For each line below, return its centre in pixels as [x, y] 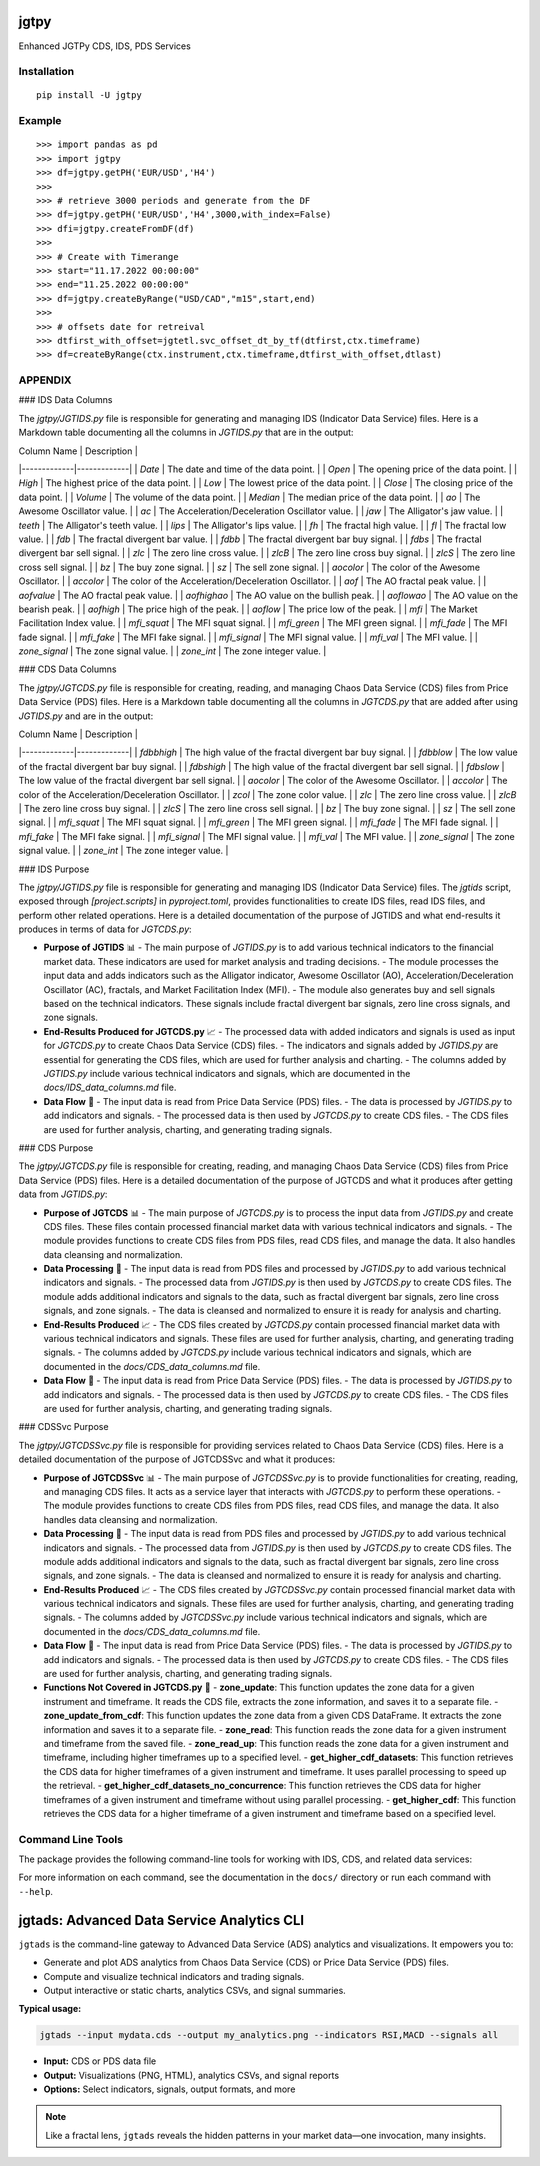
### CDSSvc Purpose [63, 1427]
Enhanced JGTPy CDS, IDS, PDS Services [105, 46]
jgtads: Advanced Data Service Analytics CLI [161, 1920]
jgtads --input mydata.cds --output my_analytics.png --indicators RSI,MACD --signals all [269, 2035]
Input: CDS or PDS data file [100, 2061]
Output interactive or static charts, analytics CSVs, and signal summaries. [195, 1990]
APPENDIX [45, 380]
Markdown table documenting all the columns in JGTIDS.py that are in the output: [186, 432]
